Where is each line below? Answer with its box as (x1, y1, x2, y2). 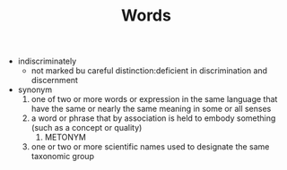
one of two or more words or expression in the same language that (30, 94, 278, 105)
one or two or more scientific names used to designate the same (30, 141, 270, 152)
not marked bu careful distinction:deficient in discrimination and (30, 65, 267, 76)
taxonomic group (30, 151, 94, 162)
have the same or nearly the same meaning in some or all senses (30, 104, 272, 115)
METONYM (44, 132, 87, 143)
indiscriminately (17, 55, 77, 67)
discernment (30, 75, 79, 86)
